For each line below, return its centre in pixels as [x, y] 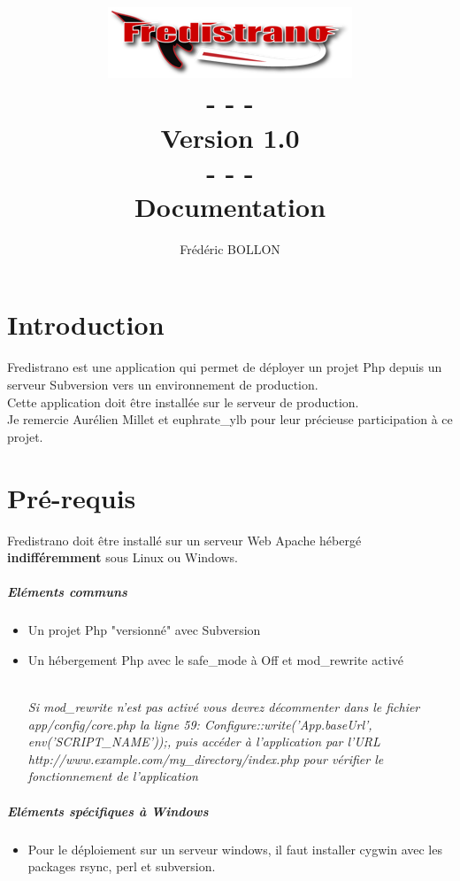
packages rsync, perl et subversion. [122, 866]
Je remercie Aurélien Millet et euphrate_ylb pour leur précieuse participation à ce [230, 419]
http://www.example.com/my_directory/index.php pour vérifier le [206, 758]
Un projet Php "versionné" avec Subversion [144, 630]
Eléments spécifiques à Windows [108, 811]
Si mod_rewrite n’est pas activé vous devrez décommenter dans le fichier [224, 707]
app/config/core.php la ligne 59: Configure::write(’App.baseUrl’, [200, 724]
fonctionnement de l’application [113, 776]
